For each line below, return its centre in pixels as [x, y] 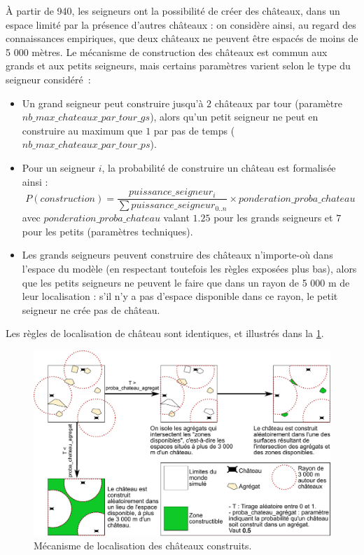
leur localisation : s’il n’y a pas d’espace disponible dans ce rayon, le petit [180, 296]
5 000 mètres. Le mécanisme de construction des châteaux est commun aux [167, 52]
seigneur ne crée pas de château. [91, 309]
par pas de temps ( [194, 130]
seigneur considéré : [48, 79]
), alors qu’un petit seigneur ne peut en [234, 117]
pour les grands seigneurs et [273, 218]
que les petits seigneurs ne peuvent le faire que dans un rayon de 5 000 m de [186, 282]
